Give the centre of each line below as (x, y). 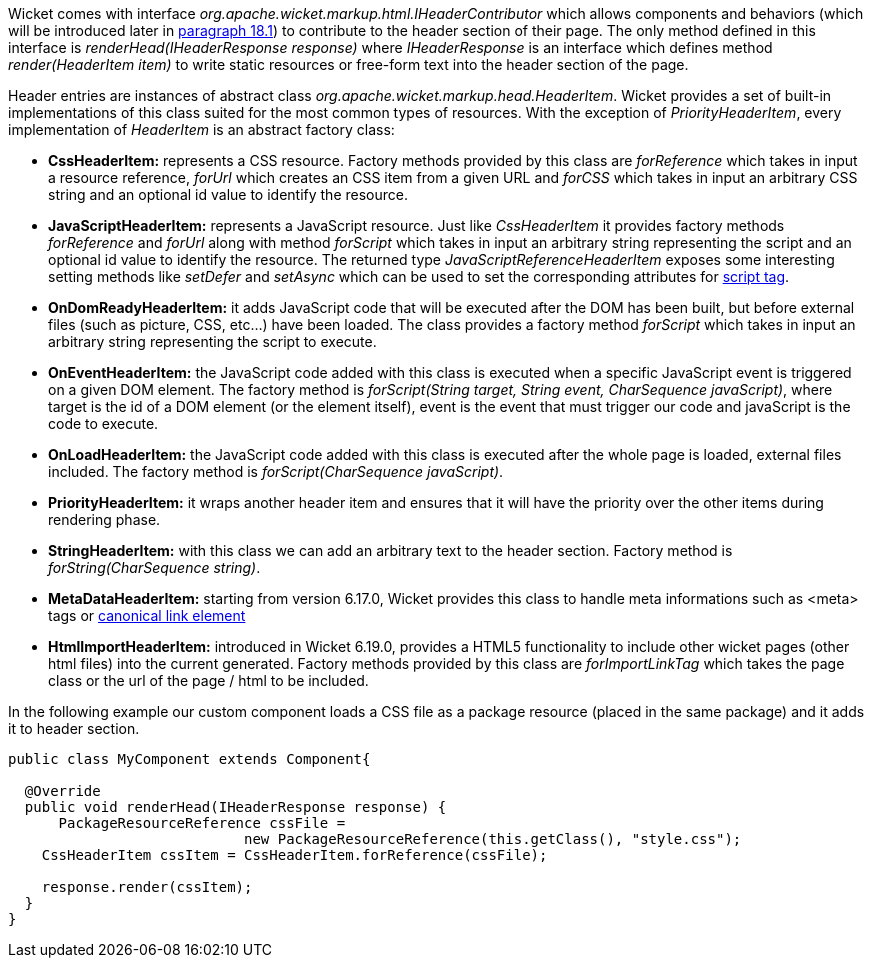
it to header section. (74, 728)
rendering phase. (104, 519)
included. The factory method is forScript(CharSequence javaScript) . (276, 471)
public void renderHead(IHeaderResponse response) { (235, 807)
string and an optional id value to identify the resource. (228, 194)
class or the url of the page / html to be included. (208, 680)
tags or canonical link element (147, 615)
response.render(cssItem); (147, 887)
